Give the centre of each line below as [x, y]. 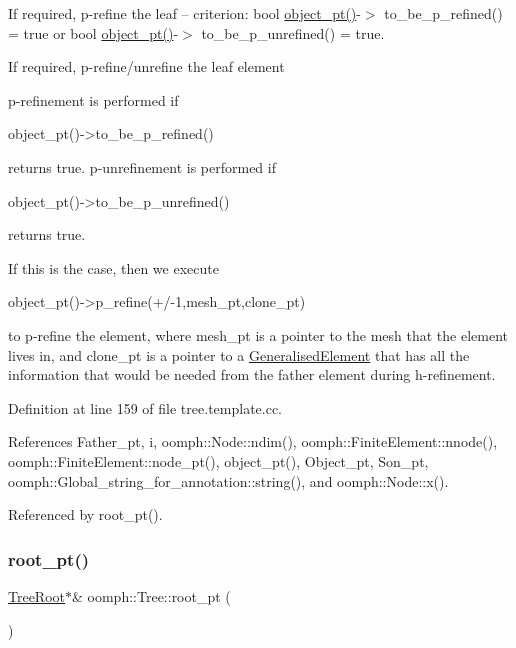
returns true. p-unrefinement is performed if [142, 166]
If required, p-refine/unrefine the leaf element [146, 66]
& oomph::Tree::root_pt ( [151, 595]
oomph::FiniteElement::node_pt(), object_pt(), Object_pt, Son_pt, [218, 460]
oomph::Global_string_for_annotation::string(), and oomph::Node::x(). [228, 480]
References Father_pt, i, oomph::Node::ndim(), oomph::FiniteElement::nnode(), [253, 441]
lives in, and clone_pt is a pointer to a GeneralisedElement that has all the [239, 354]
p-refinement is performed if [93, 99]
